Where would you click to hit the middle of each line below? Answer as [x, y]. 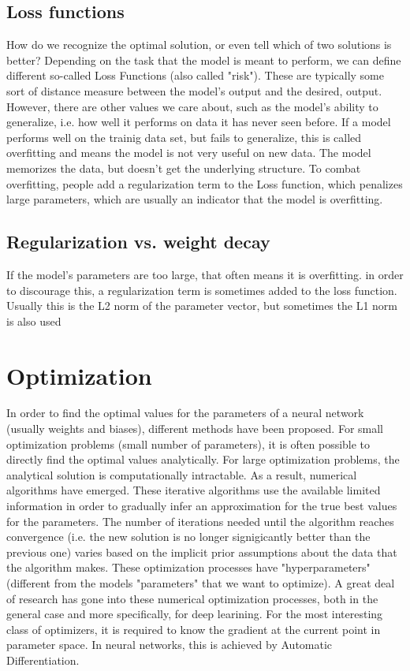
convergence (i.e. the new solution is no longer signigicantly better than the [188, 537]
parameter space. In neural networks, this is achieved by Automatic [170, 645]
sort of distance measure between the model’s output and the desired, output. [194, 90]
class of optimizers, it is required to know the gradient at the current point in [194, 629]
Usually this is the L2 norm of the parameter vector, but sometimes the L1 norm [202, 306]
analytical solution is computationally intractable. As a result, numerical [182, 474]
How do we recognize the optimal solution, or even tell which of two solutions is [199, 45]
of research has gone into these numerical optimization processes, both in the [192, 598]
